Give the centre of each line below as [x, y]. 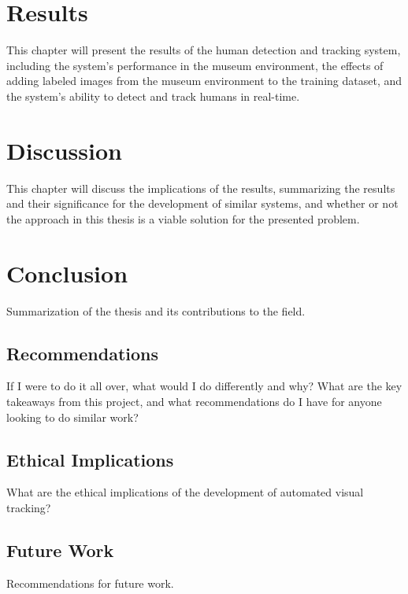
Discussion [64, 150]
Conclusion [67, 273]
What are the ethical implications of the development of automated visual [185, 492]
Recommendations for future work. [90, 583]
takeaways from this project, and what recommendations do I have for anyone [194, 401]
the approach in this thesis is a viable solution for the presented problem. [183, 218]
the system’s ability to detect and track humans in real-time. [153, 96]
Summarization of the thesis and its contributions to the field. [156, 310]
